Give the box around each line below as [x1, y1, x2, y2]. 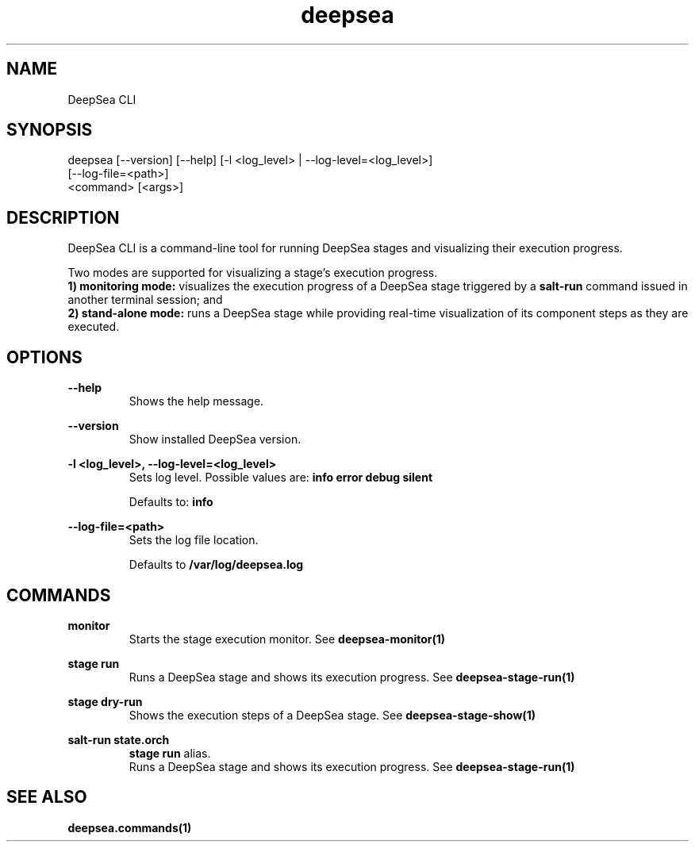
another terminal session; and [67, 293, 223, 307]
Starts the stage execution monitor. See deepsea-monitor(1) [129, 631, 446, 646]
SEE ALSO [6, 787, 87, 808]
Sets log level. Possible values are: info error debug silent [129, 470, 433, 485]
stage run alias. [129, 746, 211, 760]
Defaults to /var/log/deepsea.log [129, 558, 304, 572]
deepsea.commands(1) [67, 820, 192, 835]
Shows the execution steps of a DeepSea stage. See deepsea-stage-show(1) [129, 708, 536, 722]
